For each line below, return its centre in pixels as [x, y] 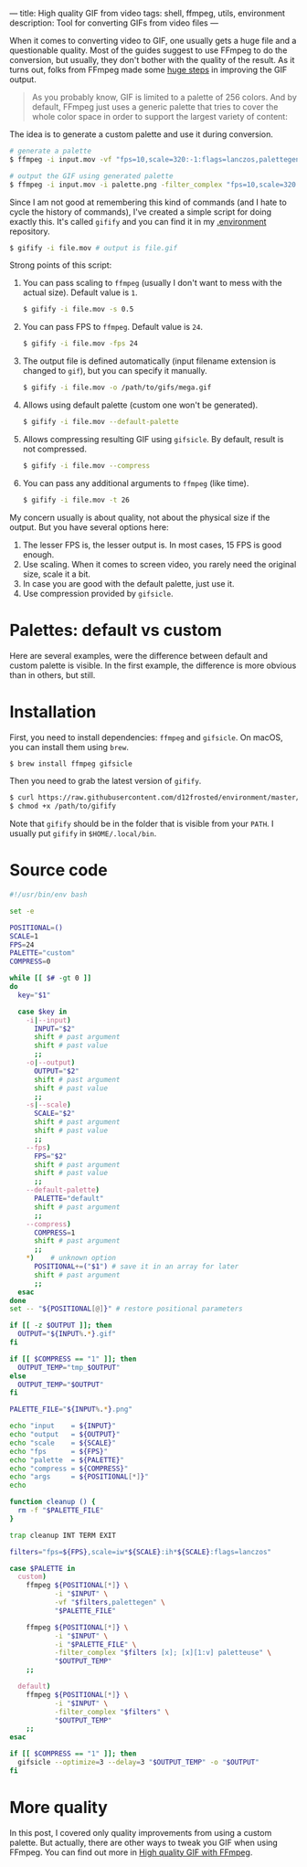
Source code [58, 870]
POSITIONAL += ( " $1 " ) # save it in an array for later [136, 1267]
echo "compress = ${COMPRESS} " [69, 1469]
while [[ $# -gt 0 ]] [51, 978]
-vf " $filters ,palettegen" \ [110, 1603]
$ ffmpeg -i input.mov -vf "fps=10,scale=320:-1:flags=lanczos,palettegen [155, 159]
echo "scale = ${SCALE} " [63, 1443]
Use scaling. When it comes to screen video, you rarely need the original [159, 564]
